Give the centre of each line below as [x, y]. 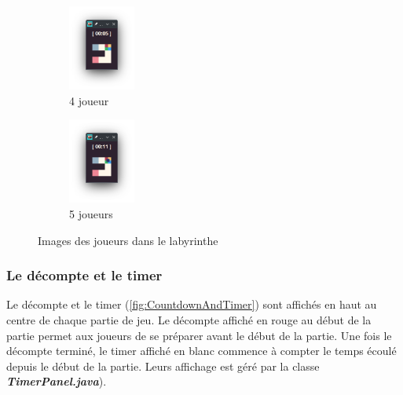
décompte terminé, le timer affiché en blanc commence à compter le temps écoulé [201, 351]
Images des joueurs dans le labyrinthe [128, 240]
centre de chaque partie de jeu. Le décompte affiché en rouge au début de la [189, 319]
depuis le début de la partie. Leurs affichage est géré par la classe [163, 366]
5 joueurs [91, 213]
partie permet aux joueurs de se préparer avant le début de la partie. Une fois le [199, 335]
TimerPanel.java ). [57, 381]
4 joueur [89, 100]
